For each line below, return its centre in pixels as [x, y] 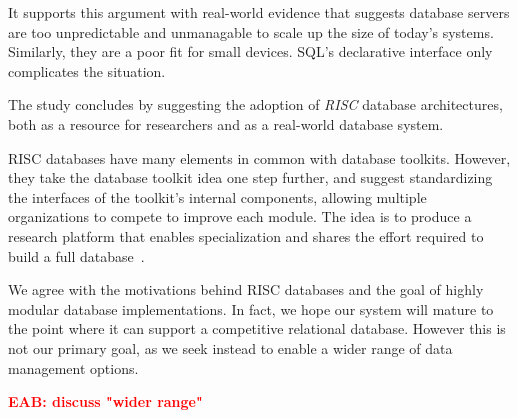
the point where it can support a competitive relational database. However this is [257, 328]
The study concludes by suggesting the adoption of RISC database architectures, [255, 104]
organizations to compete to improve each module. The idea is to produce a [240, 216]
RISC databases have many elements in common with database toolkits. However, [259, 157]
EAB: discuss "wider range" [105, 401]
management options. [73, 367]
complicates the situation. [87, 70]
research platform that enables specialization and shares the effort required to [246, 235]
